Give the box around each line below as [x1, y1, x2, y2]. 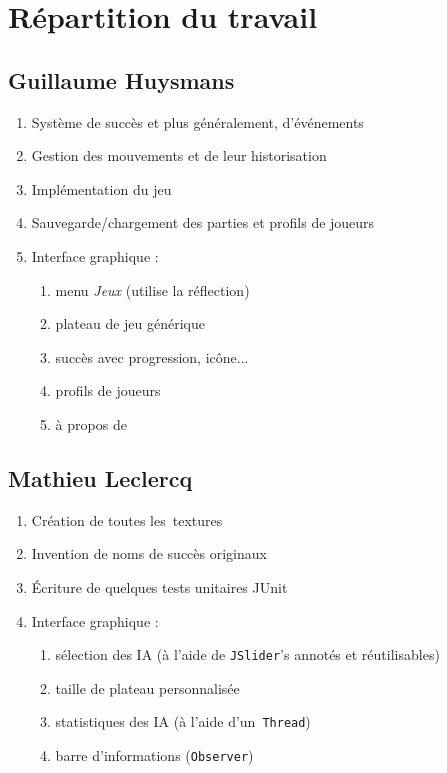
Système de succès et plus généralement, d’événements [31, 111, 364, 132]
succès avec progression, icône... [55, 346, 249, 367]
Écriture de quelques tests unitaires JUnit [31, 576, 288, 597]
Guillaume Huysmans [8, 64, 235, 95]
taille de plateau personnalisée [55, 677, 240, 698]
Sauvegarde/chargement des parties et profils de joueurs [31, 212, 375, 233]
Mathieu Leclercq [8, 462, 193, 493]
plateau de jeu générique [55, 313, 205, 334]
